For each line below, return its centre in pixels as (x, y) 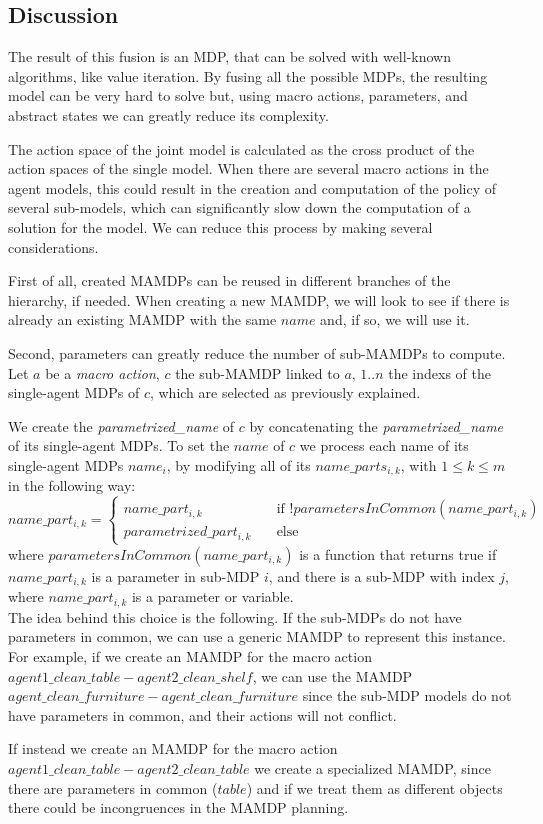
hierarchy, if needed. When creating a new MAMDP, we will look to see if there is (259, 299)
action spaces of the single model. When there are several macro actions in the (248, 168)
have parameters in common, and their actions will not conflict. (202, 714)
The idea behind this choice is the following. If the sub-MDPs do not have (235, 616)
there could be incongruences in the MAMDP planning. (178, 807)
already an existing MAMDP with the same (142, 319)
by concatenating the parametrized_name (376, 425)
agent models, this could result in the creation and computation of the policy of (252, 187)
